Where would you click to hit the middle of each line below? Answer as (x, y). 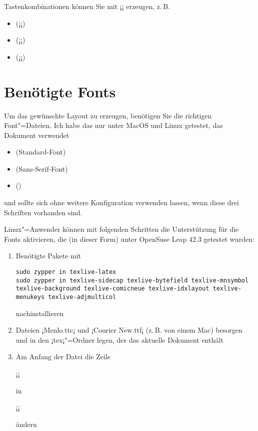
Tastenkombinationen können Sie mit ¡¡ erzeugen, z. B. (87, 6)
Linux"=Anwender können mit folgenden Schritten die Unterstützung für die (121, 229)
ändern (26, 424)
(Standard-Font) (41, 152)
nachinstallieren (40, 313)
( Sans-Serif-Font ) (42, 168)
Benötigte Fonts (60, 91)
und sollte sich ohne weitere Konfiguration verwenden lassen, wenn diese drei (121, 202)
